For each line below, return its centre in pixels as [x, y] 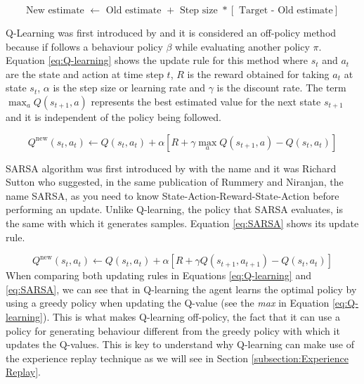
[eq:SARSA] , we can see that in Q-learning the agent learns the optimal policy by [181, 289]
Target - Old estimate [286, 11]
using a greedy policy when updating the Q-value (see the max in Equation [168, 303]
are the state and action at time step [85, 73]
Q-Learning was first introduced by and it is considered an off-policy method [171, 32]
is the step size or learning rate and [129, 88]
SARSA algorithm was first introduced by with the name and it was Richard [171, 168]
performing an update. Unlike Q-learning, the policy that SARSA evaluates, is [175, 209]
